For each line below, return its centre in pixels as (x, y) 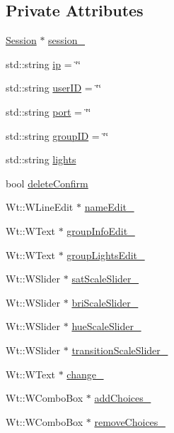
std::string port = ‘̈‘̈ (48, 111)
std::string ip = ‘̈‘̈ (43, 64)
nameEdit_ (109, 207)
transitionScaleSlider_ (120, 350)
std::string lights (41, 159)
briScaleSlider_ (105, 302)
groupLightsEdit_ (106, 254)
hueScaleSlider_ (106, 326)
